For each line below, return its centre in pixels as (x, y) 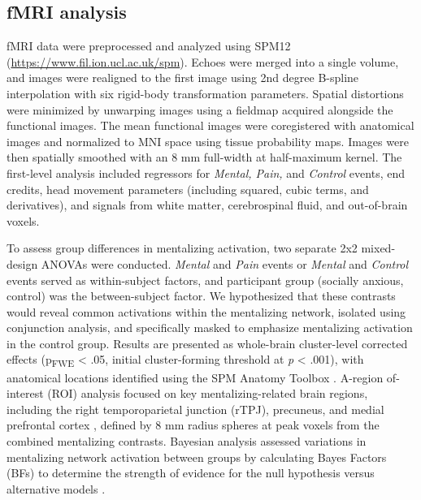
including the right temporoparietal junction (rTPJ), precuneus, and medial (195, 409)
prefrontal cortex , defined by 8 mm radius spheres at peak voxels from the (193, 425)
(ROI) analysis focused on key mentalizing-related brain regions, (208, 393)
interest (25, 393)
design (22, 263)
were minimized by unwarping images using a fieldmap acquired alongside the (200, 109)
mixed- (378, 248)
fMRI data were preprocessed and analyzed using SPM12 (149, 46)
